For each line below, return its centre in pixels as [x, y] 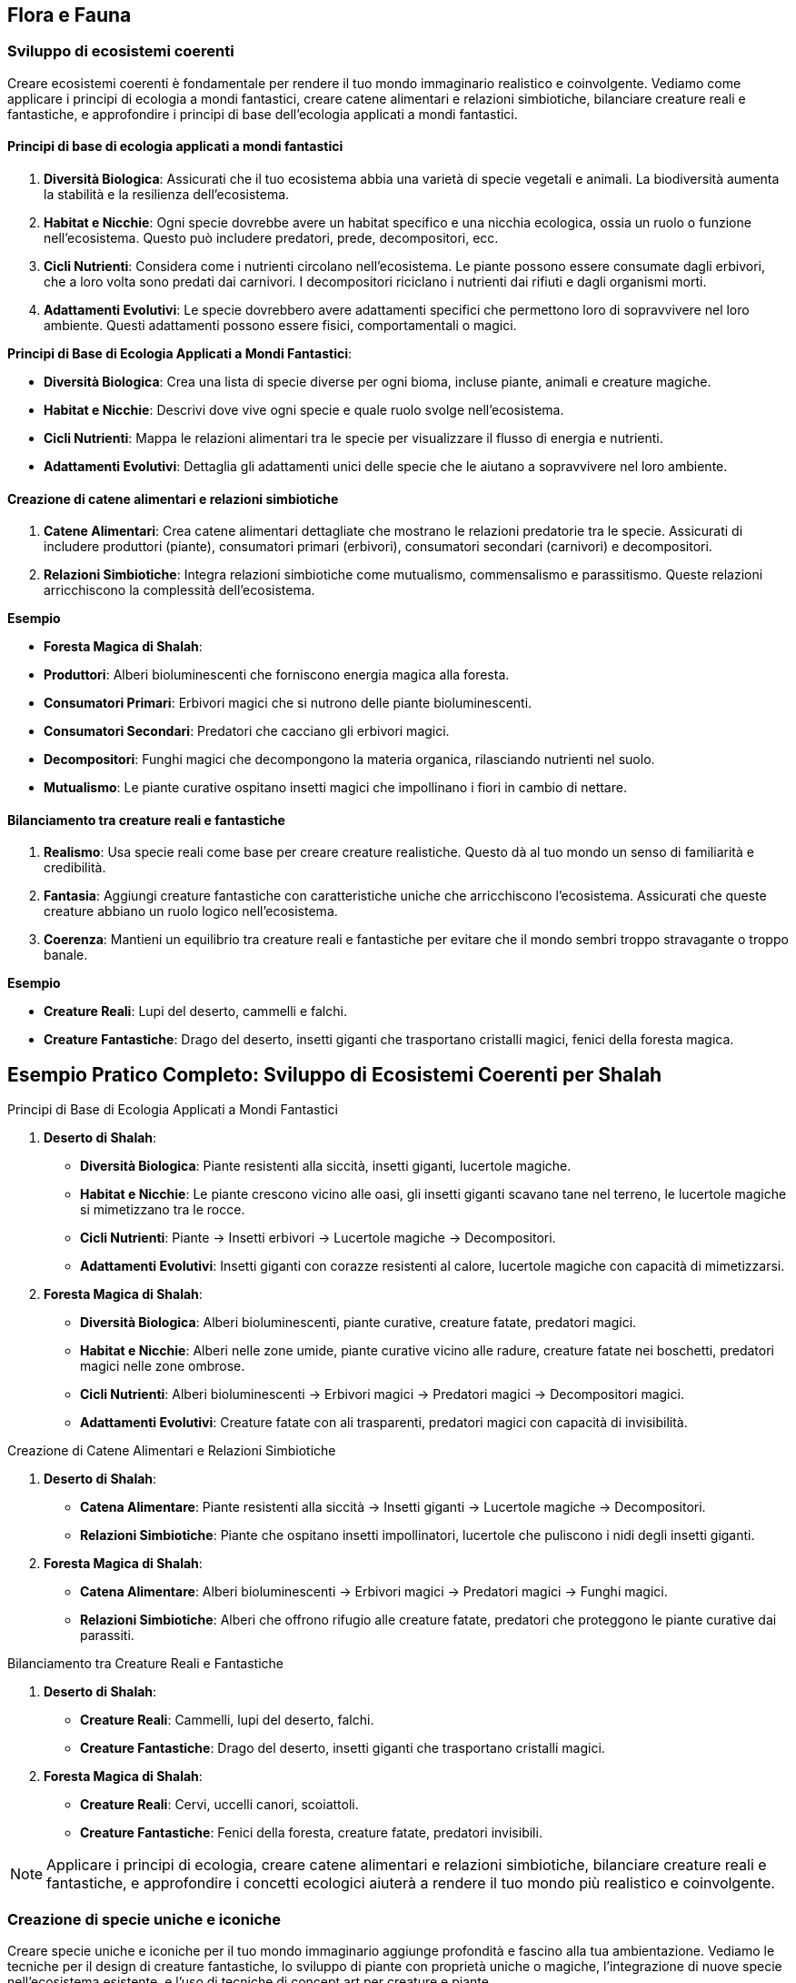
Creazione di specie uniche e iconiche [144, 1919]
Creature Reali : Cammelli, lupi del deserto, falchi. [227, 1720]
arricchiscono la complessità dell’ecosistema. [179, 590]
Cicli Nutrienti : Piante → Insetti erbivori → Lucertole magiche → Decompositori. [318, 1238]
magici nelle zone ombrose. [163, 1366]
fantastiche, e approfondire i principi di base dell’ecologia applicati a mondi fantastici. [263, 114]
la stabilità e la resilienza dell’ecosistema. [167, 195]
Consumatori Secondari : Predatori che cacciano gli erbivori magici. [247, 731]
